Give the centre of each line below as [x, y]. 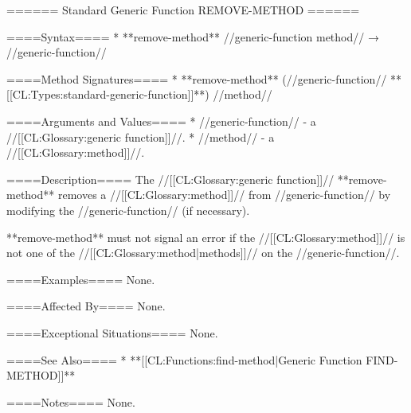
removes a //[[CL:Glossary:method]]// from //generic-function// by [224, 195]
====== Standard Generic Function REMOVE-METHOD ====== [183, 10]
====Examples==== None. [81, 279]
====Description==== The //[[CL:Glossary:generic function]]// [170, 179]
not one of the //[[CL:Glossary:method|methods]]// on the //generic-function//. [203, 253]
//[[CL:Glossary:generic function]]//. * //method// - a [141, 136]
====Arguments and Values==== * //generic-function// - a [161, 121]
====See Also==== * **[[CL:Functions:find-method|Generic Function [184, 359]
